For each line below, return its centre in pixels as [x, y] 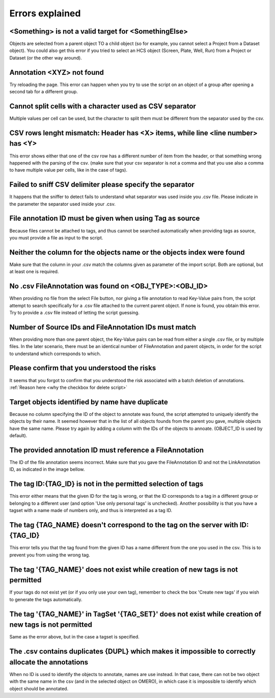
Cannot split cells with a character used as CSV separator [103, 106]
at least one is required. [34, 272]
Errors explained [45, 13]
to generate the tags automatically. [46, 599]
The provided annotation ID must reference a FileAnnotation [106, 450]
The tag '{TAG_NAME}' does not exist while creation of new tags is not [124, 569]
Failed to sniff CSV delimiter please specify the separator [102, 185]
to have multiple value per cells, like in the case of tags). [68, 170]
